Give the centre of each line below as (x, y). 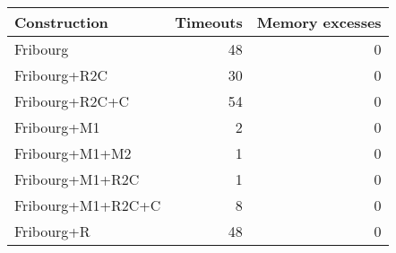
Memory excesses (319, 22)
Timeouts (209, 22)
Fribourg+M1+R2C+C (88, 205)
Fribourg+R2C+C (72, 101)
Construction (61, 22)
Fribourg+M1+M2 (73, 153)
